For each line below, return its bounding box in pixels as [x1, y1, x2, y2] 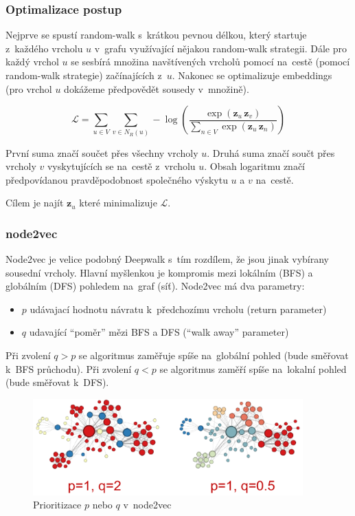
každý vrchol [5, 54, 59, 69]
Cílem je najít [5, 195, 64, 210]
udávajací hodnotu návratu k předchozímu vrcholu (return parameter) [30, 301, 327, 316]
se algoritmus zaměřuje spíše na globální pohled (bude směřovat [78, 348, 349, 363]
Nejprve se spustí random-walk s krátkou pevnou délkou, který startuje [5, 28, 307, 42]
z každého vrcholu [5, 41, 83, 55]
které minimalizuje [79, 195, 157, 210]
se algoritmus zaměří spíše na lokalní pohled [159, 361, 347, 376]
